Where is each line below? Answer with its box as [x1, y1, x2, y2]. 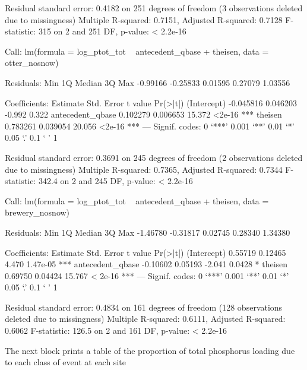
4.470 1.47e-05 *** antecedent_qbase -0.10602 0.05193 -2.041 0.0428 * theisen [5, 258, 288, 270]
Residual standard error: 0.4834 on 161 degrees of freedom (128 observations [5, 301, 283, 313]
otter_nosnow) [5, 56, 59, 69]
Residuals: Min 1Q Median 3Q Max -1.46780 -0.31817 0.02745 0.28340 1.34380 [5, 226, 290, 238]
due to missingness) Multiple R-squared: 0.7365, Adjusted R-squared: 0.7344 [5, 163, 283, 175]
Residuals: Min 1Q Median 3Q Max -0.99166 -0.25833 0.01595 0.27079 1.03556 [5, 76, 290, 88]
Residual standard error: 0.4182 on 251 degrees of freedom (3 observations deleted [5, 2, 303, 14]
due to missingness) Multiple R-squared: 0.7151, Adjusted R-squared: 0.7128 [5, 13, 283, 26]
